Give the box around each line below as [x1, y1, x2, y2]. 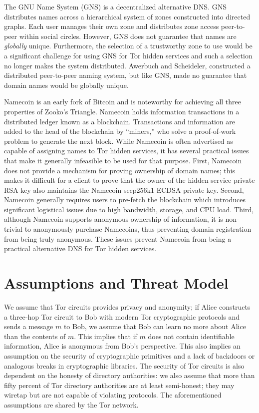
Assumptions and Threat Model [4, 273, 229, 293]
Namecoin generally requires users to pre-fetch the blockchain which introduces [4, 194, 246, 205]
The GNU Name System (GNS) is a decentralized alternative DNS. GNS [4, 1, 227, 11]
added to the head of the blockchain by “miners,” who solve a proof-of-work [4, 126, 236, 136]
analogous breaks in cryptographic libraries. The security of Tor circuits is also [4, 360, 245, 371]
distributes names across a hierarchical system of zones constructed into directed [4, 11, 251, 21]
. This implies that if [74, 331, 137, 341]
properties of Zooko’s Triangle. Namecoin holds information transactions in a [4, 106, 240, 116]
